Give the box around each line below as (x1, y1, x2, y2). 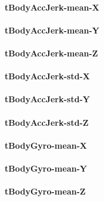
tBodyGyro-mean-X (5, 139, 87, 151)
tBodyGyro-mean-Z (5, 185, 86, 197)
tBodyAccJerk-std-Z (5, 116, 89, 128)
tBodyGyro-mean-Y (5, 162, 87, 174)
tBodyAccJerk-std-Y (5, 93, 90, 105)
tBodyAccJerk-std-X (5, 70, 90, 82)
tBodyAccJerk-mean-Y (5, 24, 99, 36)
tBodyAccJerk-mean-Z (5, 46, 98, 59)
